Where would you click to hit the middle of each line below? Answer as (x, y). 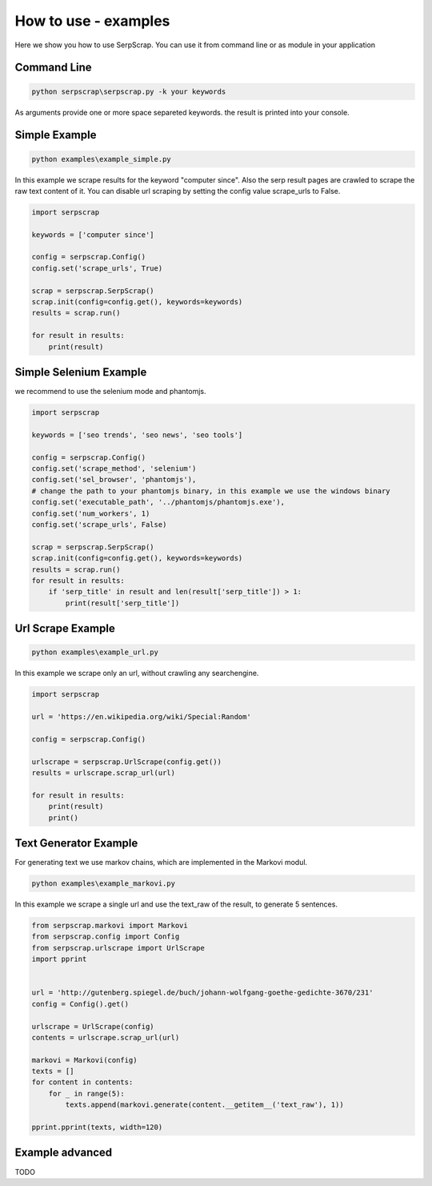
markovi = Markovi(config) (84, 1060)
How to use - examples (92, 21)
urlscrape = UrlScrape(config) (93, 1026)
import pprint (59, 959)
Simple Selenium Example (81, 372)
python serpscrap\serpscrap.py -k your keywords (129, 91)
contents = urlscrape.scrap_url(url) (106, 1037)
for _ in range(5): (87, 1094)
